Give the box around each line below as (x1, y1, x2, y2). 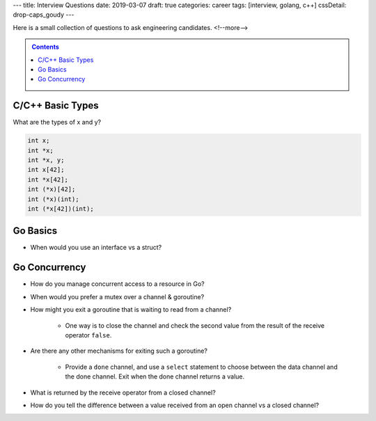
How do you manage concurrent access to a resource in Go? (30, 280, 205, 288)
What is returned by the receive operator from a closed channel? (30, 388, 216, 397)
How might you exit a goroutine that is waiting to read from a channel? (30, 305, 232, 314)
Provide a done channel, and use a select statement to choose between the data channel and (65, 363, 338, 371)
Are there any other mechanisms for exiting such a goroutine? (30, 347, 208, 355)
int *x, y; (27, 157, 65, 164)
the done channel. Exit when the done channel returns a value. (65, 372, 245, 381)
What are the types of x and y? (13, 118, 101, 127)
